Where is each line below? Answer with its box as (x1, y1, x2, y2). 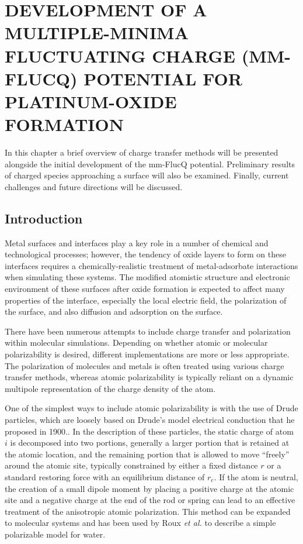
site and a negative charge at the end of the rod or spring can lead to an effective (5, 494, 295, 506)
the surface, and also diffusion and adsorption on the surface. (5, 305, 223, 318)
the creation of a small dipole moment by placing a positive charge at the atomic (5, 482, 294, 494)
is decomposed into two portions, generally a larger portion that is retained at (10, 436, 290, 449)
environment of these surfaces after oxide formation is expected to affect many (5, 283, 285, 295)
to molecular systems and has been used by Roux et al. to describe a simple (5, 517, 276, 529)
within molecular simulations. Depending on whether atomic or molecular (5, 336, 268, 349)
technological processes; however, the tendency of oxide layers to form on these (5, 248, 286, 260)
